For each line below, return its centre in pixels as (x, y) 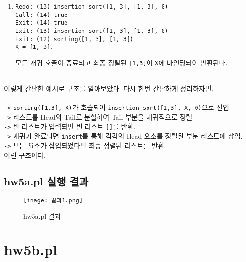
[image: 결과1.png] (53, 201)
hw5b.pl (31, 249)
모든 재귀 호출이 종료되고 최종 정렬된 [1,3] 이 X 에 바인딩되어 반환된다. (121, 62)
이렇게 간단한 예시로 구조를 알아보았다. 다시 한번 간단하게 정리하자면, (109, 88)
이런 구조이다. (25, 155)
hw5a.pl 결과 (42, 216)
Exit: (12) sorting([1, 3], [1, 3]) (74, 39)
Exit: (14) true (41, 23)
